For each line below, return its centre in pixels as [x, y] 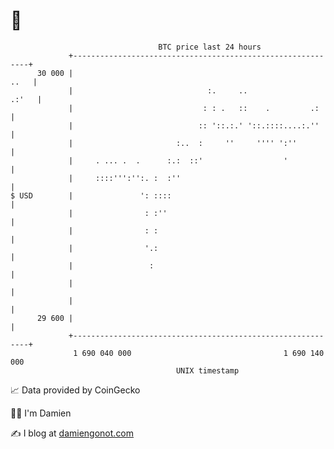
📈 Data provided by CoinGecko [75, 390]
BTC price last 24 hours [210, 47]
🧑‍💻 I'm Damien [41, 413]
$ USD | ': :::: [91, 195]
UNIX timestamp [207, 370]
